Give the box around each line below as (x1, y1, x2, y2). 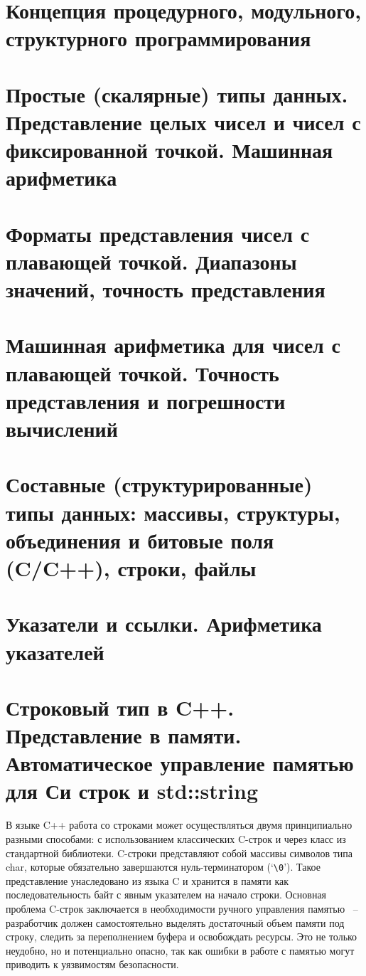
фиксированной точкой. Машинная (6, 135, 333, 164)
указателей (6, 637, 104, 666)
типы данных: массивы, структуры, (6, 497, 340, 526)
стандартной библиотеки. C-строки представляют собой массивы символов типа (6, 845, 353, 860)
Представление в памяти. (6, 721, 242, 750)
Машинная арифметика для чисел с (6, 330, 340, 359)
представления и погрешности (6, 386, 286, 415)
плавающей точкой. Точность (6, 358, 279, 387)
